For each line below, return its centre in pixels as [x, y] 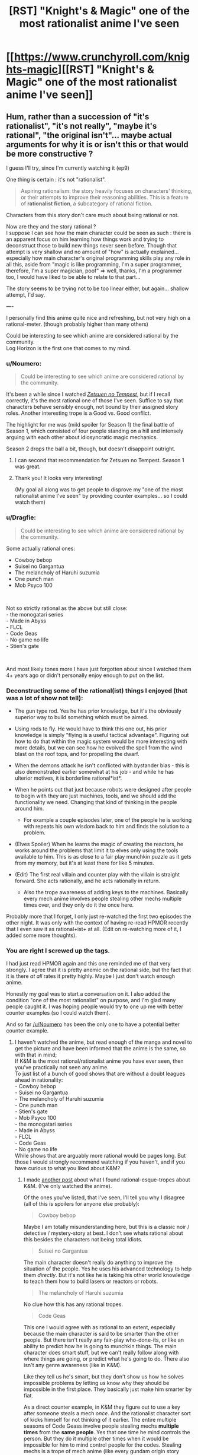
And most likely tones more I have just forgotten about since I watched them [99, 669]
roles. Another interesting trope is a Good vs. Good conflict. [79, 413]
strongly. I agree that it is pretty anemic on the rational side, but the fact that [99, 970]
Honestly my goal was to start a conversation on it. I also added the [88, 994]
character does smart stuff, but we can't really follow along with [101, 1353]
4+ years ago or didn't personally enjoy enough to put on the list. [85, 675]
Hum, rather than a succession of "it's [78, 117]
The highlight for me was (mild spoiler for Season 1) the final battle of [90, 425]
